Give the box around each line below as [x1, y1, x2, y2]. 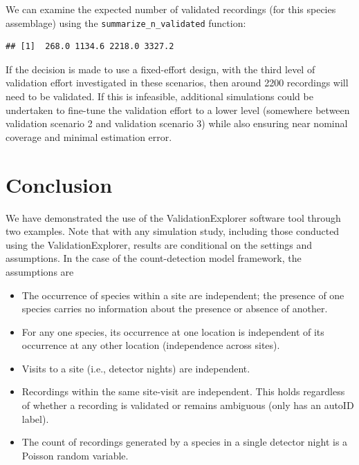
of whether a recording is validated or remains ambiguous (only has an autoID [21, 398, 354, 412]
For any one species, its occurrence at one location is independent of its [21, 324, 324, 339]
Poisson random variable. [21, 448, 129, 462]
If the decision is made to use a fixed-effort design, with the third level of [6, 61, 315, 76]
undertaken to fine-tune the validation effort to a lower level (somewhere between [6, 102, 350, 117]
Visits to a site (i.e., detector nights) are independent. [21, 361, 250, 375]
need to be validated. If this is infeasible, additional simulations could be [6, 89, 313, 104]
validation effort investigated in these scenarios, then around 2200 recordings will [6, 75, 349, 90]
